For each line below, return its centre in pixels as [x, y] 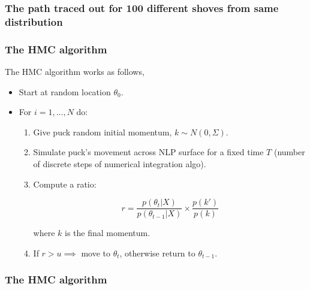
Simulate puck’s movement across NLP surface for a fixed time [148, 152]
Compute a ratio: [65, 184]
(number [289, 152]
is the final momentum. [108, 233]
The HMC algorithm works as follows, [75, 71]
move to [96, 253]
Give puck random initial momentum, [103, 132]
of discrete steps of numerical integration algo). [120, 163]
